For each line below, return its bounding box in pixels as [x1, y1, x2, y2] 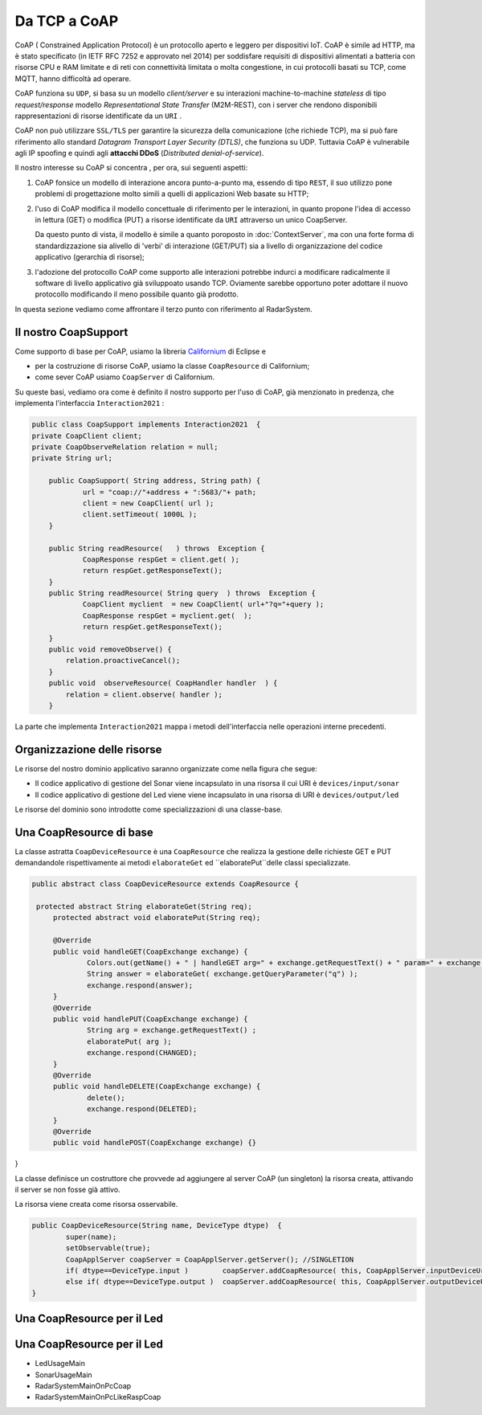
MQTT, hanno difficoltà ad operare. [14, 73, 132, 84]
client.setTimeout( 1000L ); [82, 510, 198, 519]
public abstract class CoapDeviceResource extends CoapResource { [31, 880, 299, 889]
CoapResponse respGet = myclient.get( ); [82, 611, 252, 620]
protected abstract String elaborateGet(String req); [36, 902, 252, 911]
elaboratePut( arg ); [87, 1037, 172, 1046]
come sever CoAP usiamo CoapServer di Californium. [35, 372, 215, 382]
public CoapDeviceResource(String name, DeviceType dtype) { [31, 1221, 282, 1230]
